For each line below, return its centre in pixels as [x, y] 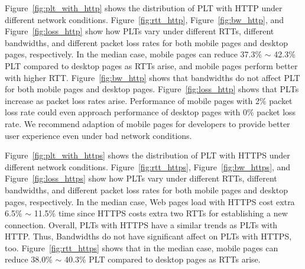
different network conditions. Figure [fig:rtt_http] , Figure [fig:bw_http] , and [145, 19]
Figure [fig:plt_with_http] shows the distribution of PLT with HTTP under [144, 8]
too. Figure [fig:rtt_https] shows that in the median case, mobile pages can [142, 247]
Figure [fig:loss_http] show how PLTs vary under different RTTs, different [139, 31]
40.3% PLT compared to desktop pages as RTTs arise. [163, 259]
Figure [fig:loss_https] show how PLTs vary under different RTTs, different [141, 178]
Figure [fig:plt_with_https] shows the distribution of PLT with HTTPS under [147, 155]
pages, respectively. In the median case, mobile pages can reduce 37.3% [134, 54]
